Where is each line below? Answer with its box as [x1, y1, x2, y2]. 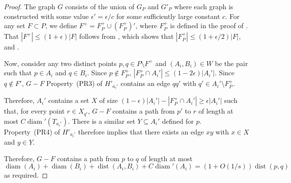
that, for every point [4, 106, 65, 116]
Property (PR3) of [46, 78, 103, 88]
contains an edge [120, 78, 171, 88]
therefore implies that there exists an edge [78, 126, 204, 136]
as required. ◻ [4, 170, 48, 180]
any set [4, 20, 25, 31]
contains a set [48, 95, 89, 105]
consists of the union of [65, 1, 135, 11]
